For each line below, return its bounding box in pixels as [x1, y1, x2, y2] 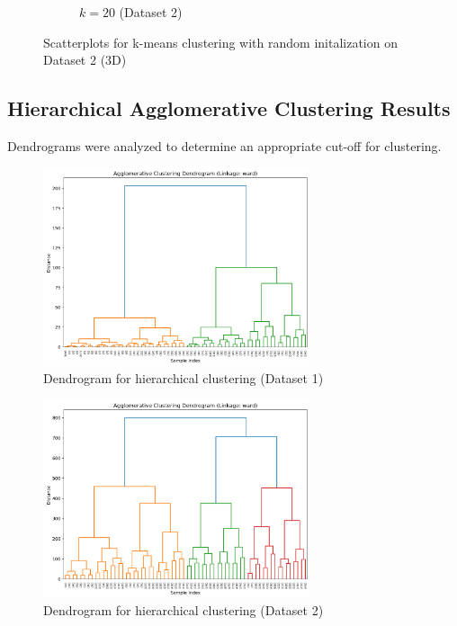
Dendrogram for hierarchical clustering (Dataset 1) [43, 369, 324, 388]
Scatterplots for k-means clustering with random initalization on [43, 32, 398, 51]
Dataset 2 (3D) [43, 50, 127, 69]
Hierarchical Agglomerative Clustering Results [7, 94, 451, 122]
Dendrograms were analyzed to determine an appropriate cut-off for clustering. [7, 136, 442, 155]
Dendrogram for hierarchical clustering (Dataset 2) [43, 601, 324, 620]
